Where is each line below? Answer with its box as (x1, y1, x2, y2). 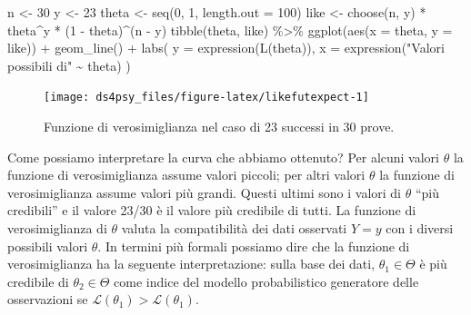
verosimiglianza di (7, 219, 107, 237)
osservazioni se (7, 290, 88, 309)
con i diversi (386, 219, 454, 237)
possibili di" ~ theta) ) (7, 55, 131, 74)
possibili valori (7, 236, 88, 255)
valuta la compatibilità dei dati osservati (121, 219, 347, 237)
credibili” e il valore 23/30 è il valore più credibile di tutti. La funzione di (7, 201, 416, 220)
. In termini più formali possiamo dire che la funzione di (97, 236, 410, 255)
